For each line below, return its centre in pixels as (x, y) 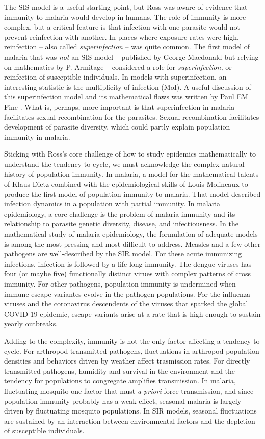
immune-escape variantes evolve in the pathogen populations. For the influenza (127, 293)
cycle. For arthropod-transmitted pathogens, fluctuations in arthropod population (132, 351)
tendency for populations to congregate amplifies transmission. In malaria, (120, 381)
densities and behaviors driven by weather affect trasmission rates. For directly (127, 361)
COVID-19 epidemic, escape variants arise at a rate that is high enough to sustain (132, 313)
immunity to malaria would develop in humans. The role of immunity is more (125, 17)
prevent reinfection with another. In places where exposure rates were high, (122, 36)
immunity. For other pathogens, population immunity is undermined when (120, 284)
